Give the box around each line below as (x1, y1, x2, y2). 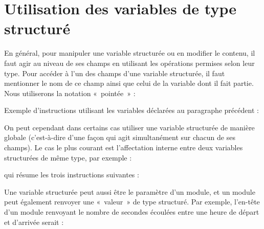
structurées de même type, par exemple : (4, 152, 132, 163)
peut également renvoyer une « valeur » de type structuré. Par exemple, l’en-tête (4, 196, 260, 207)
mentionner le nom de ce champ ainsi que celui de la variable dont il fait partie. (4, 78, 254, 88)
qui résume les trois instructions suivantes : (4, 169, 139, 180)
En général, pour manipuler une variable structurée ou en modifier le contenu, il (4, 48, 255, 58)
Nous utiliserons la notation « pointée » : (4, 87, 136, 98)
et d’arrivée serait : (4, 216, 64, 227)
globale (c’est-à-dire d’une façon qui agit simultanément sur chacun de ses (4, 132, 235, 143)
